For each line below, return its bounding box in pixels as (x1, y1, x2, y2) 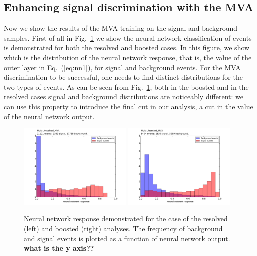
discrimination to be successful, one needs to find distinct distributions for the (4, 72, 243, 82)
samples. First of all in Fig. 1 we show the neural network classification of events (4, 32, 252, 43)
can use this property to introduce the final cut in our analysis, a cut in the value (4, 101, 253, 111)
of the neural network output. (4, 111, 95, 121)
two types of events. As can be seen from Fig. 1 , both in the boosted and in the (4, 81, 249, 92)
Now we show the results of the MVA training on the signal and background (4, 23, 238, 33)
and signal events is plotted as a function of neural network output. (24, 233, 230, 243)
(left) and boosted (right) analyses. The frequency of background (24, 223, 223, 233)
